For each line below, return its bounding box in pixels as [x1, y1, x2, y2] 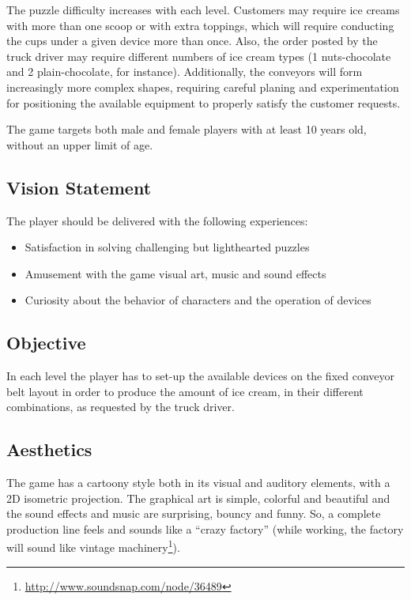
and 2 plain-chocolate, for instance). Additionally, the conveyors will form [6, 63, 363, 80]
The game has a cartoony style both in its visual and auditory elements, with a [6, 474, 390, 491]
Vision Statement [6, 175, 152, 199]
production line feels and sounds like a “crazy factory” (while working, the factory [6, 520, 404, 537]
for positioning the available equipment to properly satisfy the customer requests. [6, 94, 401, 111]
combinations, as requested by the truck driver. [6, 398, 235, 415]
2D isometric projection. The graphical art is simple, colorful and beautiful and [6, 489, 390, 506]
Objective [6, 330, 86, 355]
